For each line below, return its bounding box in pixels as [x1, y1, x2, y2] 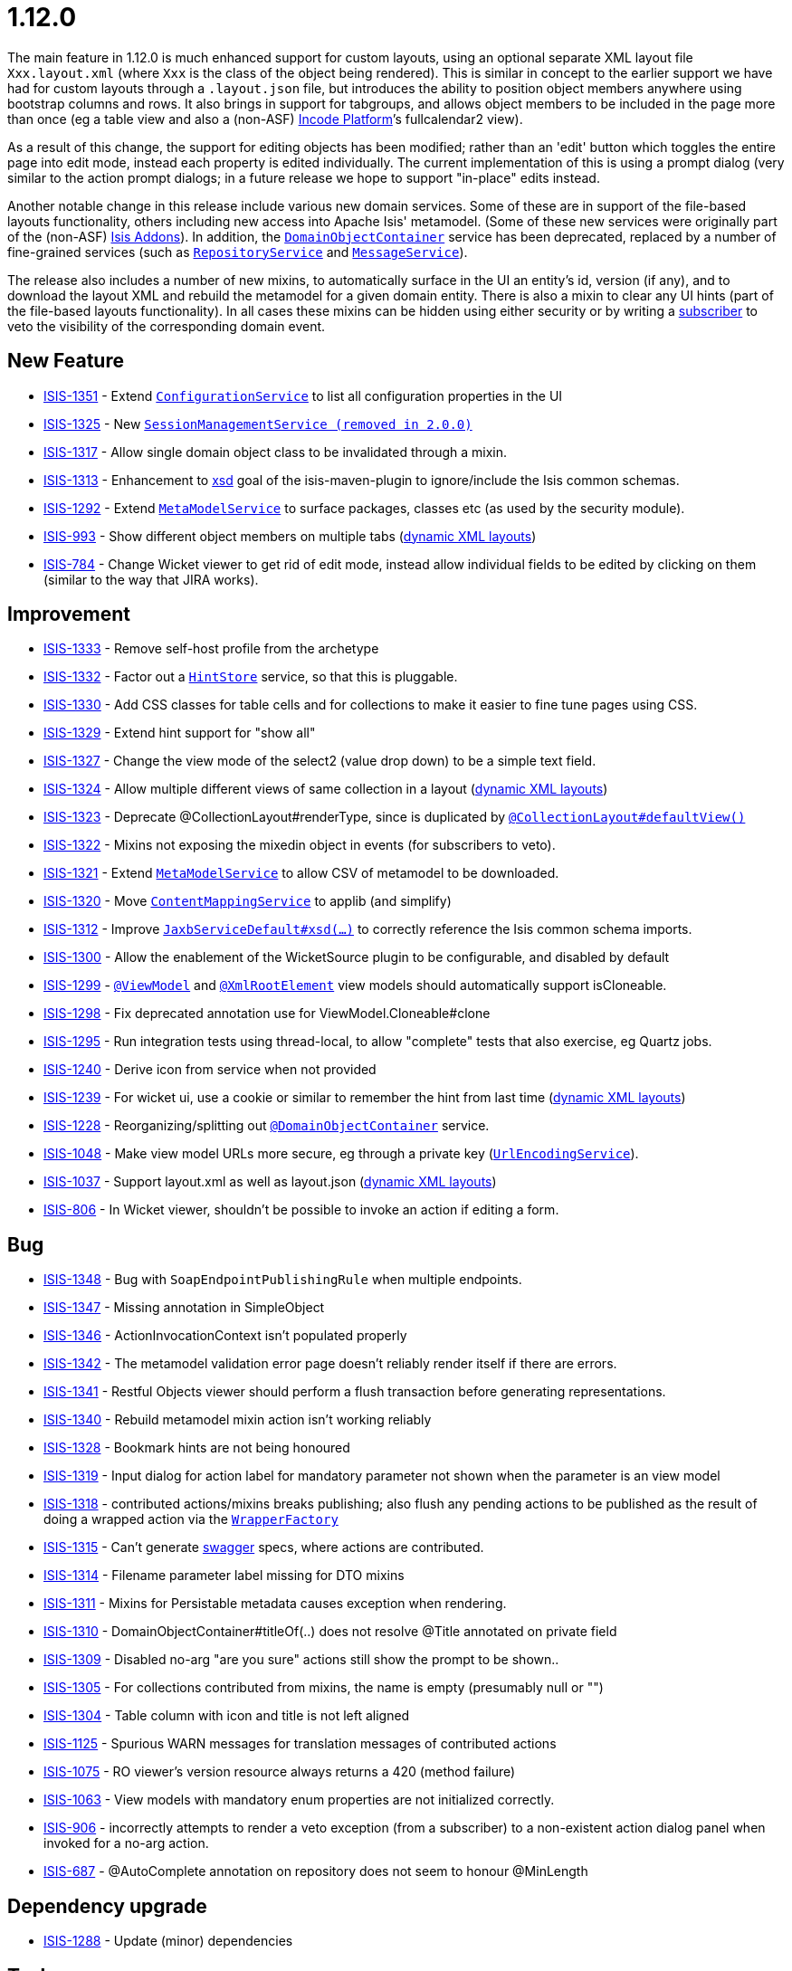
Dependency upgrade [7, 1894, 207, 1918]
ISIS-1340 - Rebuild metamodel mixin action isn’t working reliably [43, 1412, 432, 1428]
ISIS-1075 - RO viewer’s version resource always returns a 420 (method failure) [43, 1764, 516, 1780]
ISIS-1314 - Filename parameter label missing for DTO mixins [43, 1567, 405, 1584]
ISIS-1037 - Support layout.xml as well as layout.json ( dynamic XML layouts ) [43, 1174, 497, 1190]
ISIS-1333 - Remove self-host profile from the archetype [43, 641, 379, 657]
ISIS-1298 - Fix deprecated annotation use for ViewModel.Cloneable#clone [43, 1005, 491, 1022]
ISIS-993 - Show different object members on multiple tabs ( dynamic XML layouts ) [43, 528, 537, 544]
